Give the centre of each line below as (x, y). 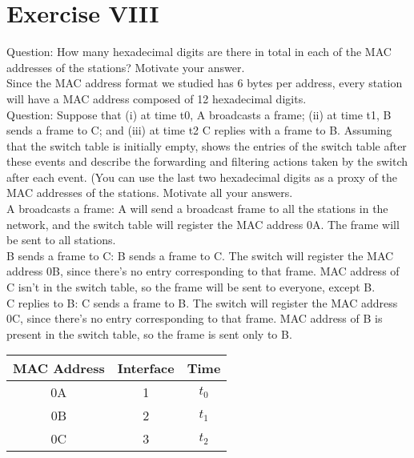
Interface (146, 368)
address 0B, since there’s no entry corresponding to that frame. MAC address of (203, 271)
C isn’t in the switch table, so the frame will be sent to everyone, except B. (191, 287)
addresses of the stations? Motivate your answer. (126, 67)
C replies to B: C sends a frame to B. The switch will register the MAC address (202, 302)
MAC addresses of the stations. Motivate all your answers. (150, 193)
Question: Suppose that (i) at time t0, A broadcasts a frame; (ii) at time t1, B (199, 114)
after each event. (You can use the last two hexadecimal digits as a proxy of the (202, 177)
